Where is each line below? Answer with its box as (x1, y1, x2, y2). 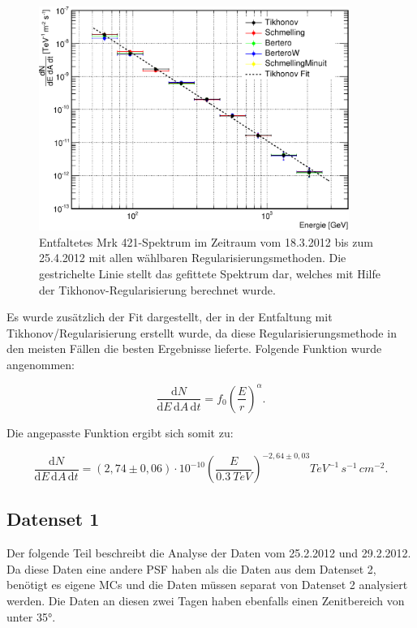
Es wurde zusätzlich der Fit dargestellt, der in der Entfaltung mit (6, 308, 333, 325)
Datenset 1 (6, 506, 100, 531)
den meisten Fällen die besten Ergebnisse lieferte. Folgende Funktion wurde (6, 340, 382, 357)
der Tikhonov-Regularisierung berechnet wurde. (39, 281, 276, 298)
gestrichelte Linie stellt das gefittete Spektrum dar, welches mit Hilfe (39, 265, 380, 282)
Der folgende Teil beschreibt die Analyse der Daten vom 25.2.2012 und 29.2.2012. (6, 544, 411, 561)
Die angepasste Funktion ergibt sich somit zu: (6, 424, 234, 441)
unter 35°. (6, 608, 56, 625)
